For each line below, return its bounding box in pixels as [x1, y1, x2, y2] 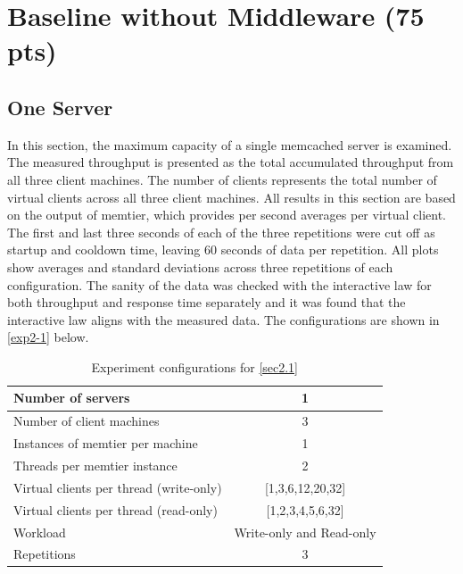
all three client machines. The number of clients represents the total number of [7, 170, 437, 188]
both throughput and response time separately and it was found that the [7, 293, 406, 312]
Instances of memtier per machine [13, 434, 198, 453]
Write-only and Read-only [234, 522, 376, 541]
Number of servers [13, 388, 130, 407]
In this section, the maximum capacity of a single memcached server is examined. [7, 135, 452, 154]
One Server [7, 93, 113, 121]
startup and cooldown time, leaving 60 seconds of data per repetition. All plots [7, 240, 439, 259]
